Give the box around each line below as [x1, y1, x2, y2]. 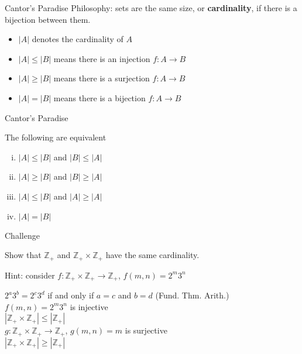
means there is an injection [53, 52, 150, 64]
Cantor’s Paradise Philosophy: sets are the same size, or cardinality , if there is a [5, 2, 297, 13]
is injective [70, 300, 108, 312]
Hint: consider [5, 269, 55, 281]
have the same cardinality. [105, 249, 200, 261]
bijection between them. [5, 13, 91, 25]
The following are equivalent [5, 131, 107, 143]
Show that [5, 249, 42, 261]
